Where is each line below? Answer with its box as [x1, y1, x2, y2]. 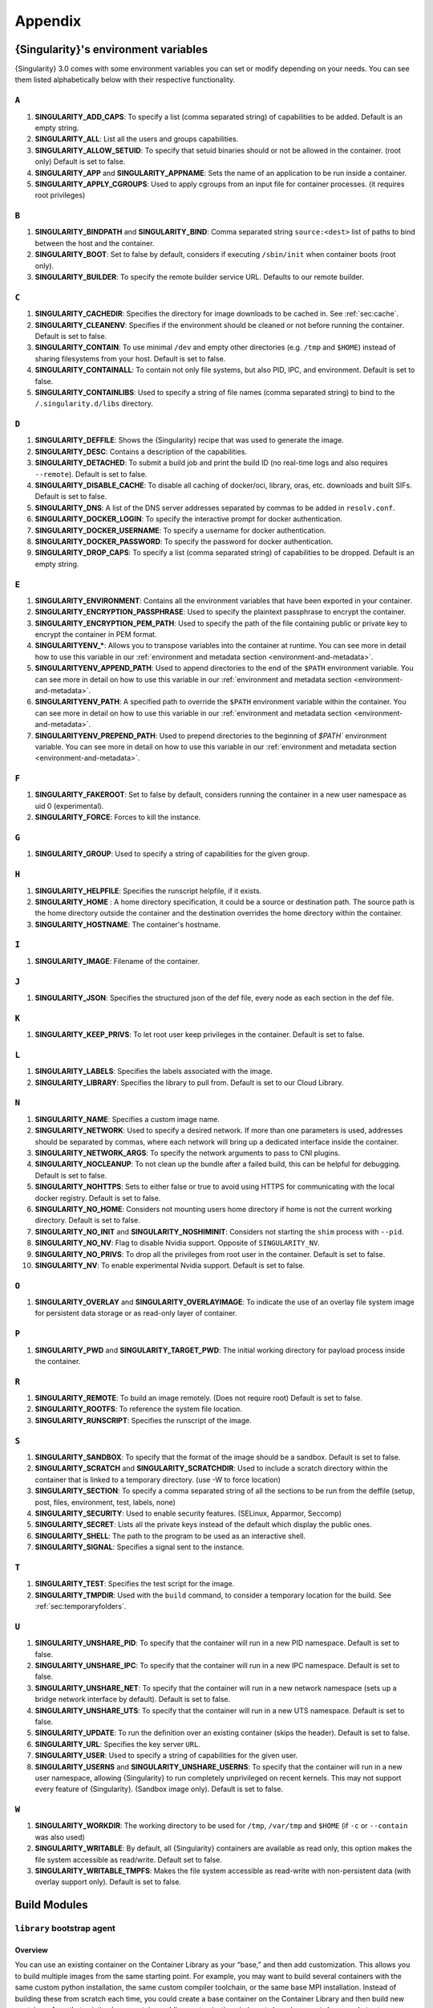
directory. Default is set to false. [34, 1215, 140, 1225]
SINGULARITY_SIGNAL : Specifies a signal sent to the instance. [34, 1542, 245, 1552]
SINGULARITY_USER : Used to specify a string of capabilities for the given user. [34, 1751, 298, 1761]
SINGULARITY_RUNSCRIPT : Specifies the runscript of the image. [34, 1415, 252, 1425]
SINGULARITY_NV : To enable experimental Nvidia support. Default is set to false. [34, 1260, 305, 1270]
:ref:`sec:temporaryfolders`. [34, 1602, 127, 1611]
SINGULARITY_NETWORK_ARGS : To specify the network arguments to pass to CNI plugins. [34, 1148, 341, 1157]
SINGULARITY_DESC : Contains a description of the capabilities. [34, 447, 248, 456]
